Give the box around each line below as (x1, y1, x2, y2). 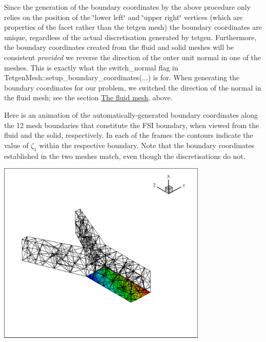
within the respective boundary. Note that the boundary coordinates (39, 139, 255, 150)
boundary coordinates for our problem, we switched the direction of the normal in (4, 82, 261, 93)
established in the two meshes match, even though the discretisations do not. (4, 150, 245, 161)
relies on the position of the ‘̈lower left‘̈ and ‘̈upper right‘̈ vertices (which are (4, 11, 243, 22)
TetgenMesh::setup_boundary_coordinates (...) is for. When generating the (4, 72, 240, 83)
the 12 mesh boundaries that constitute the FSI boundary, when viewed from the (4, 119, 259, 130)
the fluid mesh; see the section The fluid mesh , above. (4, 92, 173, 103)
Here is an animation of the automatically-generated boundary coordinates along (4, 109, 258, 120)
